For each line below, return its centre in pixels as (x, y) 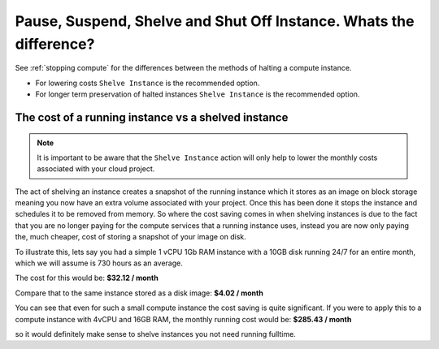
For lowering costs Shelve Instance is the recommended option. (148, 83)
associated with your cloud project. (96, 169)
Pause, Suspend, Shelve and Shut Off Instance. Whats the (215, 21)
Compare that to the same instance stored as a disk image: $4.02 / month (139, 293)
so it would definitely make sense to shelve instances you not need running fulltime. (155, 334)
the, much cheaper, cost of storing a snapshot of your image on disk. (131, 237)
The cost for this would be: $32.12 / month (87, 278)
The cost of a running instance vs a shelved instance (152, 117)
